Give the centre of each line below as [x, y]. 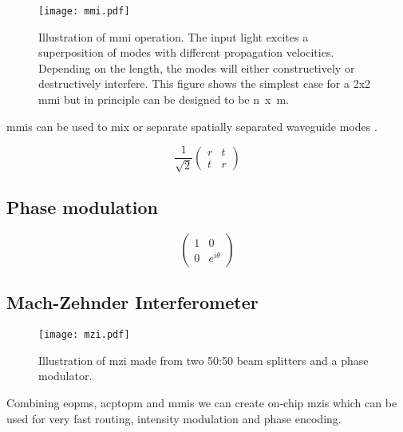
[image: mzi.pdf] [84, 335]
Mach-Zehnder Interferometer [132, 302]
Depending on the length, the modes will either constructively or [197, 67]
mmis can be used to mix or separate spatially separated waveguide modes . [192, 126]
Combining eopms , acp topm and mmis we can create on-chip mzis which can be [202, 402]
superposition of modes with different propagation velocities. [186, 52]
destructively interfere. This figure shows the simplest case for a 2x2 [205, 83]
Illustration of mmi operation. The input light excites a [174, 36]
